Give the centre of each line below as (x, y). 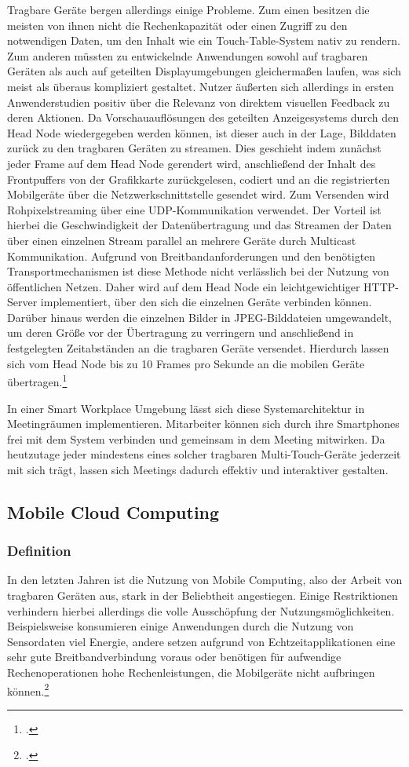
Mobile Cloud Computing (113, 511)
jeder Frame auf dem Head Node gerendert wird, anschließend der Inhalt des (192, 163)
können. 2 (28, 689)
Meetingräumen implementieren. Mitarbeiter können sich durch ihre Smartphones (203, 424)
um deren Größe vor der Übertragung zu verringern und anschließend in (181, 332)
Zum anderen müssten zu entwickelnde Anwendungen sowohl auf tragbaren (188, 55)
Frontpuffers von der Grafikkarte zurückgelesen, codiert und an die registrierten (199, 179)
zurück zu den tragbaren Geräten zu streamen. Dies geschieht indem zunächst (194, 148)
